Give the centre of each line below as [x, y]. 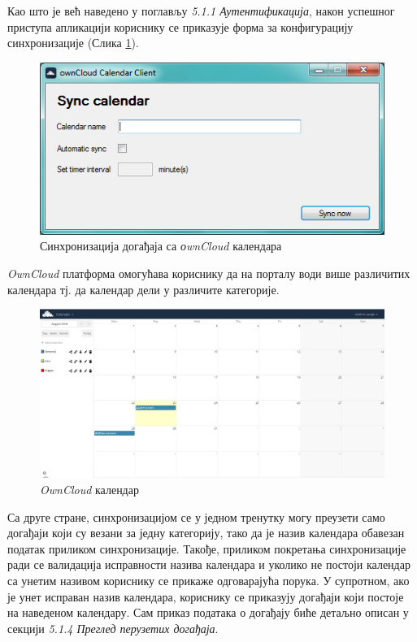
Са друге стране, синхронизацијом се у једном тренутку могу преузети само [196, 516]
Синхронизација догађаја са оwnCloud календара [161, 246]
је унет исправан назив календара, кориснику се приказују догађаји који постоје [206, 596]
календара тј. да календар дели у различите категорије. [143, 289]
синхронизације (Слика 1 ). [73, 43]
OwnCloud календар [89, 490]
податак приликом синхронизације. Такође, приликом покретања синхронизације [207, 548]
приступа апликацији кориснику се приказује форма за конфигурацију [180, 26]
